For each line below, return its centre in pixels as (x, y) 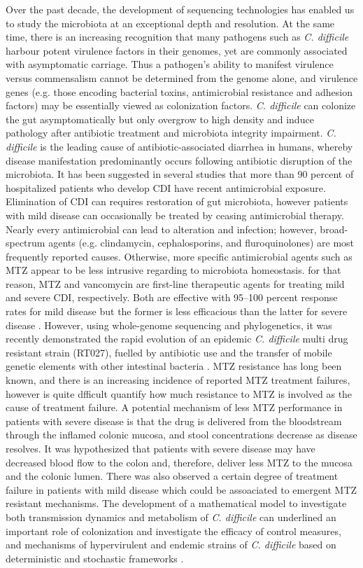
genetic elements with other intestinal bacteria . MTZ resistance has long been (174, 366)
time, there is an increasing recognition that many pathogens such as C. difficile (177, 37)
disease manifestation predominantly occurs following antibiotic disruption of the (179, 160)
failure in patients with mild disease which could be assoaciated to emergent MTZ (181, 489)
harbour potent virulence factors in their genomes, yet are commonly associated (177, 50)
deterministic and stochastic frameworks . (95, 558)
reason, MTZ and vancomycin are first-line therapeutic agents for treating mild (175, 283)
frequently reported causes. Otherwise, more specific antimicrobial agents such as (179, 256)
